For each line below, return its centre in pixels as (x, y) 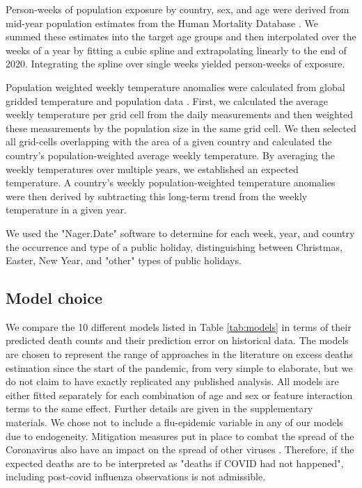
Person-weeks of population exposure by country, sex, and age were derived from (178, 9)
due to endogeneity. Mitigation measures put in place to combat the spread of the (180, 436)
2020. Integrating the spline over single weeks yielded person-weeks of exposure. (175, 64)
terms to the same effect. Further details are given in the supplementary (159, 408)
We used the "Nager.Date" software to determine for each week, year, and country (180, 233)
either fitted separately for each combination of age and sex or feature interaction (179, 395)
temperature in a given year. (66, 210)
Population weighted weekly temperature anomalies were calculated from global (175, 87)
